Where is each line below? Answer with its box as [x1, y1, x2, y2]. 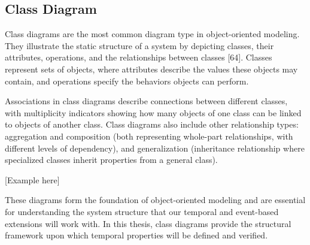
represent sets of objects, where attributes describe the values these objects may [5, 62, 298, 75]
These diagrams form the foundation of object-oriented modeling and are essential [5, 193, 306, 206]
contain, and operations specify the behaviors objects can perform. [5, 74, 249, 87]
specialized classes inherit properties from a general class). [5, 153, 218, 166]
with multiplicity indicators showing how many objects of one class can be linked [5, 106, 302, 119]
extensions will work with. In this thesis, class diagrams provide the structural [5, 217, 291, 229]
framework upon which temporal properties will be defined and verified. [5, 229, 268, 241]
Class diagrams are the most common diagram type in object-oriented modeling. [5, 28, 300, 40]
